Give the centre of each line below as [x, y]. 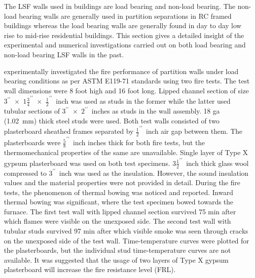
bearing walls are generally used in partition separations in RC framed [125, 16]
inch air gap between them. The [194, 131]
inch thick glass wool [217, 163]
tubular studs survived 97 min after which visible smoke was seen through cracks [126, 231]
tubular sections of [32, 111]
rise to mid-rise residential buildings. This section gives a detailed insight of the [124, 35]
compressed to [25, 173]
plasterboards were [32, 142]
